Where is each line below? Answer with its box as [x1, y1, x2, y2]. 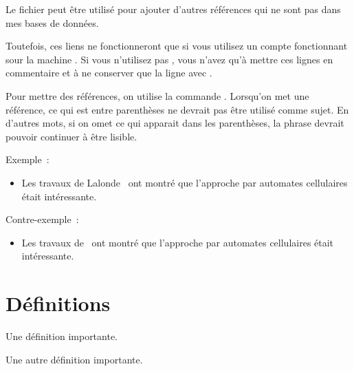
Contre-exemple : [5, 212, 79, 226]
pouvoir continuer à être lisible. [5, 129, 137, 143]
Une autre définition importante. [5, 352, 143, 366]
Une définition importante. [5, 329, 118, 343]
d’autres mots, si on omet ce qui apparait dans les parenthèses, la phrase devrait [5, 116, 344, 130]
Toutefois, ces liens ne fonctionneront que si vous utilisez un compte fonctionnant [5, 39, 348, 53]
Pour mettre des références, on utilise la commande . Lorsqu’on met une [5, 88, 309, 103]
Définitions [5, 289, 111, 317]
